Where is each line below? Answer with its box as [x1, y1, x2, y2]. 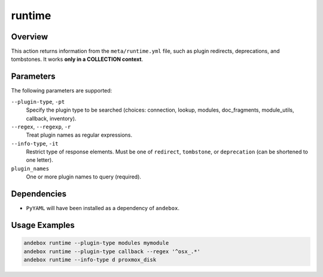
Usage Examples [11, 220, 75, 230]
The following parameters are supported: [11, 87, 112, 94]
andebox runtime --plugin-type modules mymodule [23, 239, 169, 247]
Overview [11, 32, 48, 42]
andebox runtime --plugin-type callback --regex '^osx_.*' [23, 248, 200, 255]
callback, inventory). [26, 115, 77, 122]
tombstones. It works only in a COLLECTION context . [11, 56, 144, 63]
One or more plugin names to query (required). [26, 173, 142, 180]
